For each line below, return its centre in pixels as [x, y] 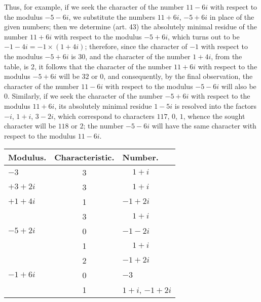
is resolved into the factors [216, 105]
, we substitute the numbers [112, 16]
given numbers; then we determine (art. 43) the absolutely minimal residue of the [130, 27]
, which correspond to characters [104, 116]
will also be [239, 86]
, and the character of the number [138, 56]
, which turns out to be [204, 36]
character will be [30, 126]
